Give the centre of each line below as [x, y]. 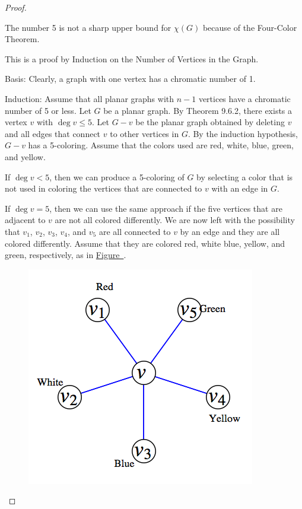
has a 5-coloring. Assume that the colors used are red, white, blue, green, [161, 145]
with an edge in [240, 188]
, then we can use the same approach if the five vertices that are [166, 208]
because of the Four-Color [250, 27]
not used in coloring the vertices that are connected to [104, 188]
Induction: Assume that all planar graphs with [90, 98]
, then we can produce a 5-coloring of [117, 176]
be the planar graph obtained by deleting [210, 122]
